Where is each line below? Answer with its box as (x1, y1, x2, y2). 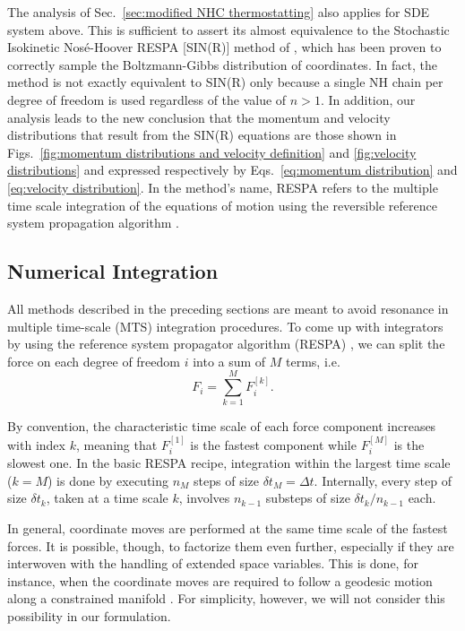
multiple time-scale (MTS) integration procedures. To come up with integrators (7, 316, 443, 335)
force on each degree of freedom (7, 351, 180, 370)
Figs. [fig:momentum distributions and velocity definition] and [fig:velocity (7, 143, 417, 161)
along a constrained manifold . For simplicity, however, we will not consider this (7, 589, 445, 608)
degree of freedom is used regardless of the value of (7, 90, 287, 108)
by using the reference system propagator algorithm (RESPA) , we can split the (7, 334, 445, 353)
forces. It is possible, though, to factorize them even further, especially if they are (7, 536, 454, 555)
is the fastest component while (190, 435, 357, 454)
